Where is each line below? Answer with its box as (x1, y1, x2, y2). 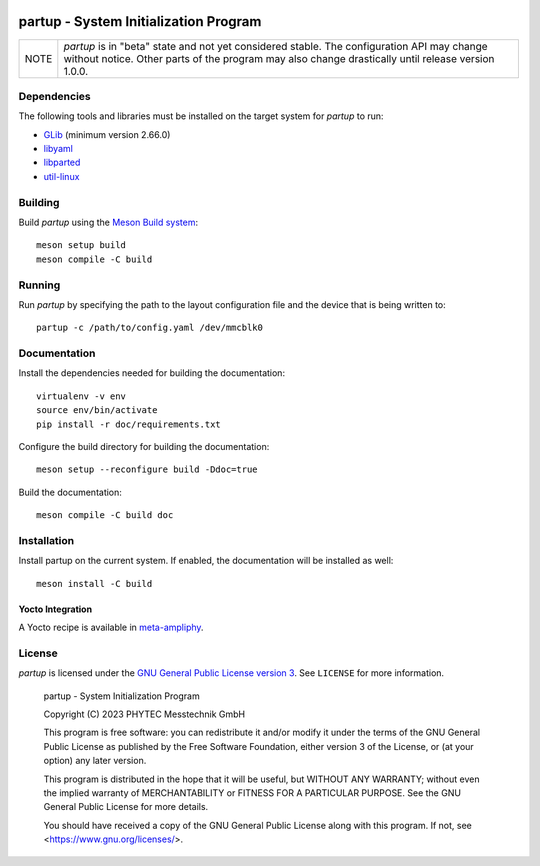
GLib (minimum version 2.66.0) (43, 128, 171, 140)
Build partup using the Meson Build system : (18, 216, 199, 228)
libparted (43, 156, 81, 169)
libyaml (43, 143, 74, 155)
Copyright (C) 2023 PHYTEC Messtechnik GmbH (43, 708, 246, 720)
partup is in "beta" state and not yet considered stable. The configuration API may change (63, 39, 489, 53)
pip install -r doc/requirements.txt (36, 418, 222, 430)
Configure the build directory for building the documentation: (18, 440, 270, 452)
